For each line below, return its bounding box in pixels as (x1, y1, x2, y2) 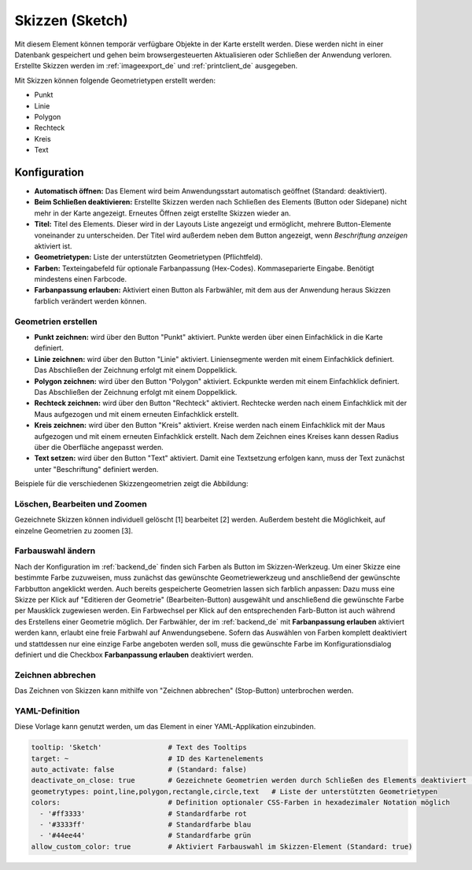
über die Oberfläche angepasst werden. (34, 442, 164, 452)
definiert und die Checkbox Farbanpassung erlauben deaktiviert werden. (14, 650, 254, 659)
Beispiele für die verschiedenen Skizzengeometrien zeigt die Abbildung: (14, 479, 249, 488)
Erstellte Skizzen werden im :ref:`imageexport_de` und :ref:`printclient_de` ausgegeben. (14, 61, 298, 71)
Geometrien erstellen (14, 315, 98, 326)
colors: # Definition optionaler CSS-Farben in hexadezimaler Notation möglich (31, 798, 450, 807)
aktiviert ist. (34, 241, 72, 251)
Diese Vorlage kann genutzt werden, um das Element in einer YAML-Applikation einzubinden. (14, 722, 316, 732)
